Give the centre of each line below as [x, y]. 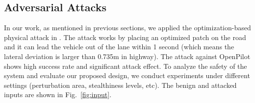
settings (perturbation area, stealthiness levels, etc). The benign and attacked [120, 85]
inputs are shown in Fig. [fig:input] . [58, 94]
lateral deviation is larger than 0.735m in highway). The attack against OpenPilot [127, 56]
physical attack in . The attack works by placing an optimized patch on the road [125, 37]
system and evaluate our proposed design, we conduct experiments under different [127, 75]
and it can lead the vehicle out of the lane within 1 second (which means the [119, 47]
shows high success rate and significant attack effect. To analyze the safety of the [126, 66]
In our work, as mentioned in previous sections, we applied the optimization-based [127, 28]
